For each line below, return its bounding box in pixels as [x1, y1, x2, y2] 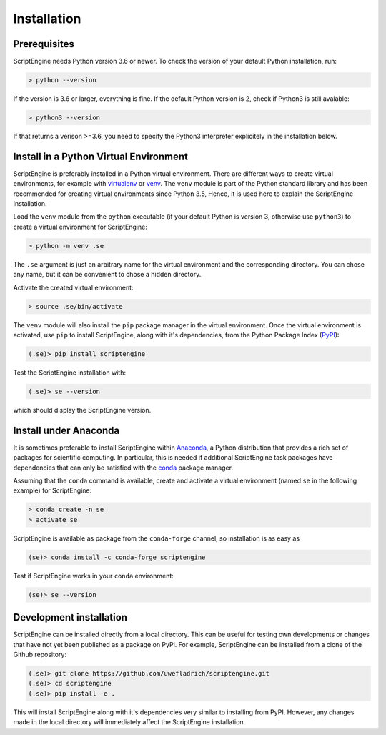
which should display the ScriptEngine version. [13, 405, 152, 414]
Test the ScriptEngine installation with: [13, 368, 127, 377]
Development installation [13, 611, 128, 623]
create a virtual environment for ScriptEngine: [13, 222, 148, 231]
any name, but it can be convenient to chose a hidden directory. [13, 270, 202, 279]
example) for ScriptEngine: [13, 486, 92, 495]
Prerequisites [13, 38, 74, 50]
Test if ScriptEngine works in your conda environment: [13, 571, 174, 580]
